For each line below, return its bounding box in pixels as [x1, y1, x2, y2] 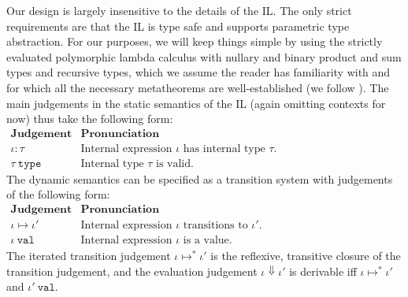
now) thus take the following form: [6, 110, 173, 127]
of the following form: [6, 186, 110, 202]
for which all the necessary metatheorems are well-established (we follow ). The [6, 79, 389, 95]
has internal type [183, 143, 265, 154]
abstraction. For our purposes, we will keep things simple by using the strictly [6, 33, 383, 50]
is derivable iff [289, 262, 357, 279]
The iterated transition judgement [6, 247, 171, 264]
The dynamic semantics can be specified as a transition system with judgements [6, 170, 393, 187]
